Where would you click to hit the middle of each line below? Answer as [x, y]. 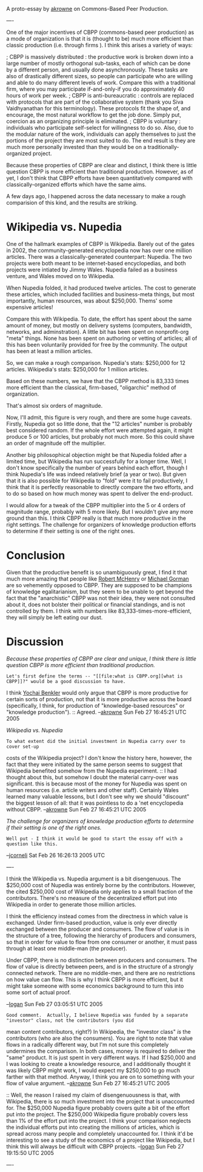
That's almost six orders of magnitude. [55, 405]
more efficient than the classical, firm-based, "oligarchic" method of [92, 387]
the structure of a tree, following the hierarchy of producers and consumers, [101, 935]
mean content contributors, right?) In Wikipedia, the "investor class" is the [98, 1031]
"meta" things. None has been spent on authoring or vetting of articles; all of [102, 338]
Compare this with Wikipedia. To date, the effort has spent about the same [99, 319]
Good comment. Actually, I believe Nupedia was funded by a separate [97, 1015]
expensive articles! [30, 307]
